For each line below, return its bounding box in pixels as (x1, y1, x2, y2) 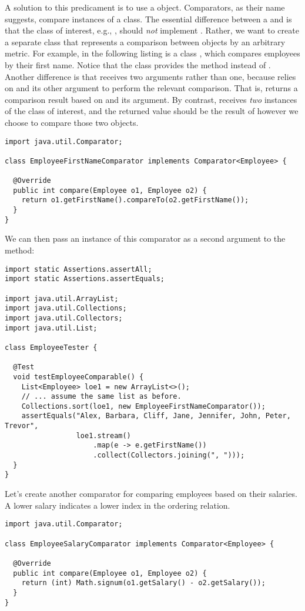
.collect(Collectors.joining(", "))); (93, 451, 245, 460)
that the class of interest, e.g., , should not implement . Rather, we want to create (5, 24, 299, 36)
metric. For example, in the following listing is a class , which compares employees (5, 47, 300, 59)
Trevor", (5, 422, 39, 430)
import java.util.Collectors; (5, 313, 123, 322)
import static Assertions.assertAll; (5, 265, 152, 273)
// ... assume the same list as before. (21, 392, 182, 401)
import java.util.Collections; (5, 304, 127, 313)
